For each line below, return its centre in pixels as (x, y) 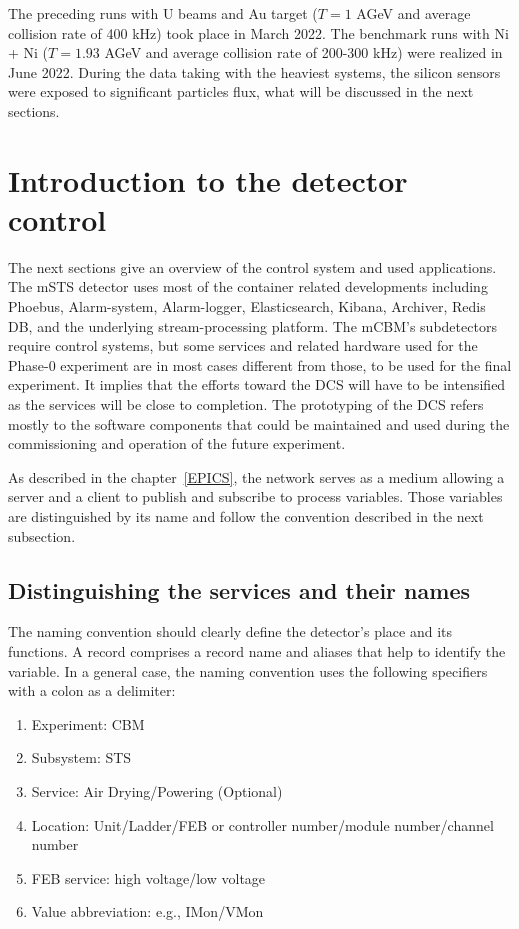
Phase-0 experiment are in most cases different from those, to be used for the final (260, 364)
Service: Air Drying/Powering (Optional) (157, 790)
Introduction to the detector (208, 179)
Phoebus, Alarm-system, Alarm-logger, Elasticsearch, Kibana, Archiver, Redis (247, 306)
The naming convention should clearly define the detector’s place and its (230, 631)
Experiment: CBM (88, 723)
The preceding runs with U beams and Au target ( (163, 13)
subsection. (42, 535)
